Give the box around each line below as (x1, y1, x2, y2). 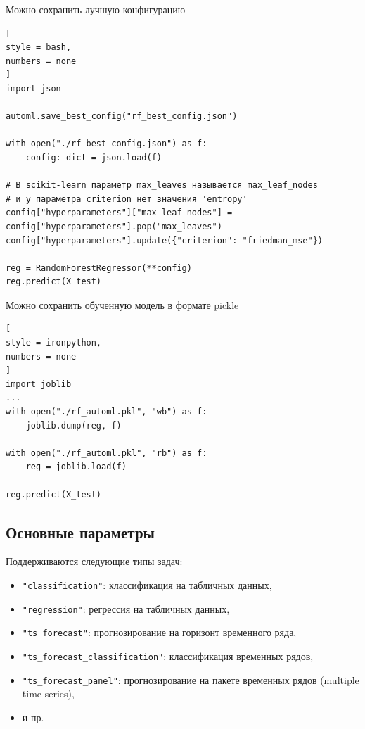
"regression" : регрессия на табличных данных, (22, 601, 230, 616)
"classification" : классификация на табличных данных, (22, 577, 272, 592)
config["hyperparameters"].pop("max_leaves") (6, 221, 222, 232)
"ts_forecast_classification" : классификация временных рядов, (22, 648, 314, 663)
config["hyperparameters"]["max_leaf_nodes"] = (6, 208, 233, 218)
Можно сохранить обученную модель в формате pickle (6, 297, 239, 312)
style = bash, (6, 42, 72, 53)
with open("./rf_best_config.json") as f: (6, 139, 207, 149)
